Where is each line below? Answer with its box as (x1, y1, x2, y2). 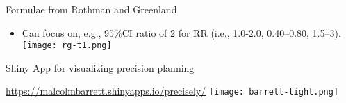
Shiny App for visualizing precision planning (6, 60, 195, 74)
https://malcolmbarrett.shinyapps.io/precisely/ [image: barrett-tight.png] (6, 84, 339, 98)
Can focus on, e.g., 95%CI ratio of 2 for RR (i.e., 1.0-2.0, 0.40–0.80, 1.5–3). (22, 25, 341, 40)
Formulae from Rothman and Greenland (6, 2, 177, 16)
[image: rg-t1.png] (22, 40, 112, 51)
